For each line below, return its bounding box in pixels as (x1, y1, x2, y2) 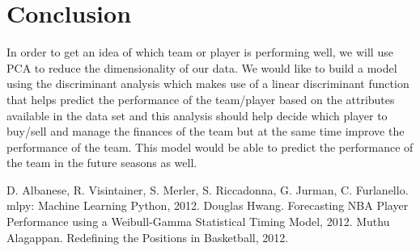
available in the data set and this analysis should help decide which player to (6, 107, 388, 123)
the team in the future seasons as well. (6, 154, 197, 171)
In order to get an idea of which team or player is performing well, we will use (6, 44, 393, 61)
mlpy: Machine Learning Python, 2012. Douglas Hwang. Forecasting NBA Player (6, 197, 409, 214)
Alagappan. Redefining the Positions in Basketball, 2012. (6, 228, 289, 245)
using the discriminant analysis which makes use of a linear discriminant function (6, 75, 409, 92)
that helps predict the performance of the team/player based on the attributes (6, 90, 395, 107)
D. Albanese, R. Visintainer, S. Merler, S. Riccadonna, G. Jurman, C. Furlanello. (6, 181, 409, 198)
